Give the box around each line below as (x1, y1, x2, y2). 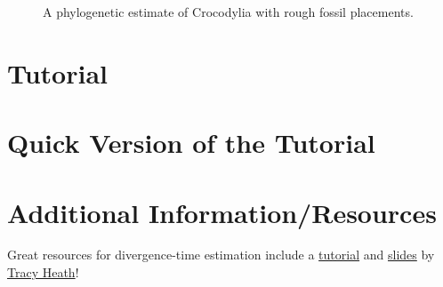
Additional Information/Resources (7, 194, 437, 230)
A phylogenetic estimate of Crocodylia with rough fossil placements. (43, 3, 414, 20)
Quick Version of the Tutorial (7, 124, 375, 161)
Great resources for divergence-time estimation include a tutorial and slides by (7, 245, 435, 264)
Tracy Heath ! (7, 263, 79, 282)
